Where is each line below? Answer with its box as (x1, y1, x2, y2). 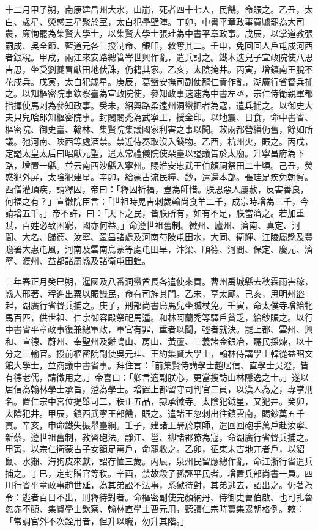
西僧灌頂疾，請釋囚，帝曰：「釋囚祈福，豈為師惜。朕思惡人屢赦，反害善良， (5, 182, 309, 195)
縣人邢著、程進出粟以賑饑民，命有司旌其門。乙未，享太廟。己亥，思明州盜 (5, 287, 305, 299)
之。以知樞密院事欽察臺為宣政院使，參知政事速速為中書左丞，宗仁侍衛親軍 (5, 87, 305, 100)
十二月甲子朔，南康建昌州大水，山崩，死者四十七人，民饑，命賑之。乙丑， (5, 3, 305, 15)
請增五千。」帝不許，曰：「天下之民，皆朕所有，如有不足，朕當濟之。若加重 (5, 207, 305, 219)
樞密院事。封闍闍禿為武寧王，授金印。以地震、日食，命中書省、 (56, 111, 313, 123)
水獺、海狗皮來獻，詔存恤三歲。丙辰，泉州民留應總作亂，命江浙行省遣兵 (21, 454, 313, 467)
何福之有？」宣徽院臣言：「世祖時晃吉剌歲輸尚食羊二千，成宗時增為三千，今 (5, 194, 309, 207)
